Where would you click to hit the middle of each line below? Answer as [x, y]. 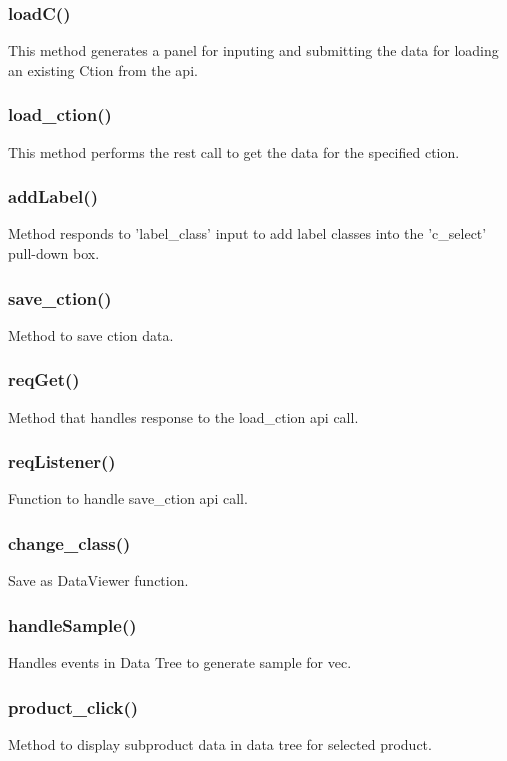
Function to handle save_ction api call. [128, 498]
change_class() [69, 542]
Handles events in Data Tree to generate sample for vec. [180, 662]
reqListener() [62, 461]
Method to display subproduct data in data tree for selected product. [220, 743]
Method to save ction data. [91, 334]
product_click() [73, 706]
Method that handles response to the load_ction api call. [183, 416]
